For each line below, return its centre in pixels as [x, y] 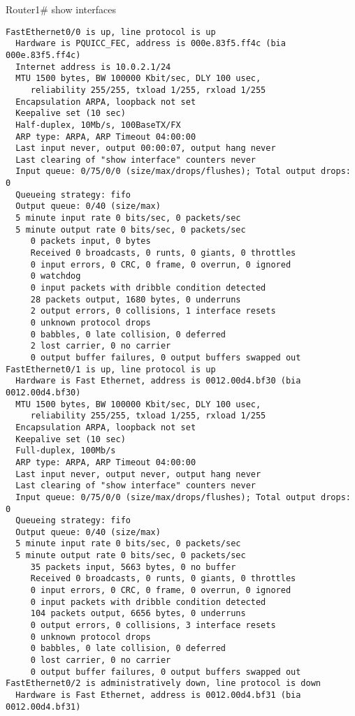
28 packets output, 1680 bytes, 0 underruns [136, 299]
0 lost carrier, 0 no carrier [101, 660]
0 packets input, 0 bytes [90, 241]
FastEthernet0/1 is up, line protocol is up [111, 369]
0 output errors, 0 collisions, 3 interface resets [153, 626]
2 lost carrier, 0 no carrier [101, 346]
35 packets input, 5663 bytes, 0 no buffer [133, 567]
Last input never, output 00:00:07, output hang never [146, 148]
